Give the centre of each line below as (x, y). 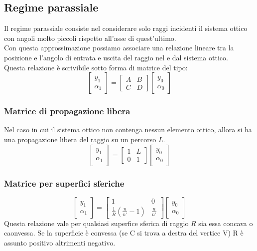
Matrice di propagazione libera (67, 111)
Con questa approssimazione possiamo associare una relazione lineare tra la (119, 48)
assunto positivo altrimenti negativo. (60, 243)
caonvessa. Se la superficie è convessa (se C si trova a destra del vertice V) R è (124, 233)
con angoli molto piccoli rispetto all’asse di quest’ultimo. (90, 38)
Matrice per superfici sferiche (64, 183)
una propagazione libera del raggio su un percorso (80, 139)
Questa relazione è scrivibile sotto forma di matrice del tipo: (96, 67)
